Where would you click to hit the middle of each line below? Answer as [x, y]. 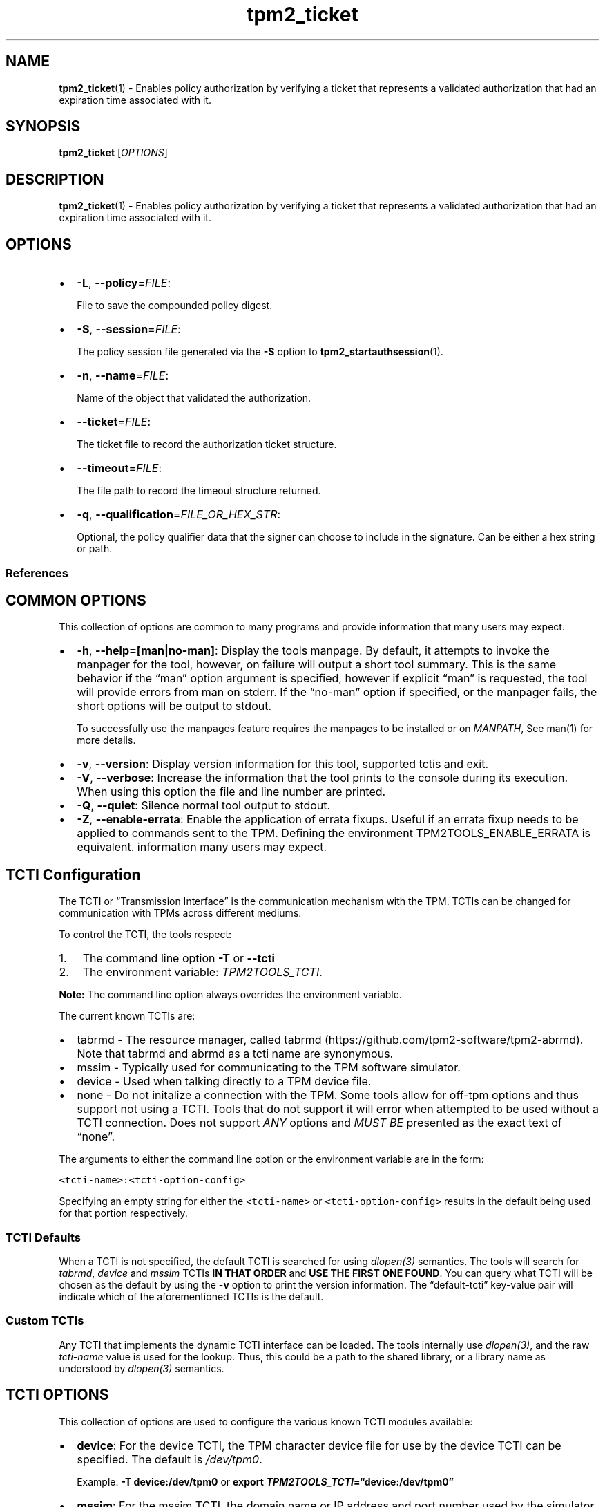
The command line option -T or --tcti [179, 958]
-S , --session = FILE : [129, 329]
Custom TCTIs [45, 1321]
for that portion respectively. [123, 1213]
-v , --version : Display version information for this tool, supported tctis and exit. [283, 764]
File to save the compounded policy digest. [175, 306]
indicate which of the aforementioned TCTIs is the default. [191, 1296]
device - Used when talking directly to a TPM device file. [224, 1082]
